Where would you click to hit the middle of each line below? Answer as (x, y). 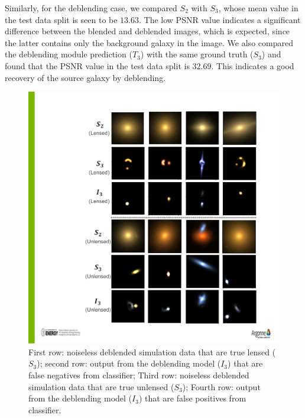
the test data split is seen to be (61, 19)
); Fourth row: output (221, 386)
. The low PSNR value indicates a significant (220, 19)
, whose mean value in (258, 8)
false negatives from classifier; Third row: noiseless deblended (139, 375)
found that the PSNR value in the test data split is (97, 65)
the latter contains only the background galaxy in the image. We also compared (149, 42)
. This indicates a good (253, 65)
